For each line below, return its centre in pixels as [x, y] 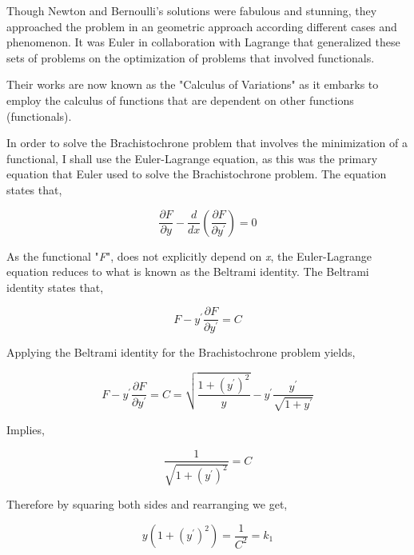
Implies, [26, 429]
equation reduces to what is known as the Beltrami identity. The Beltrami [188, 272]
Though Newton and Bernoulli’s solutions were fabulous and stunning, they [192, 10]
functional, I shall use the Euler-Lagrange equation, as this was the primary [192, 158]
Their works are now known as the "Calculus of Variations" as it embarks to [193, 84]
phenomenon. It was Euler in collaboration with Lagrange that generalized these [203, 42]
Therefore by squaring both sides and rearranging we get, [147, 503]
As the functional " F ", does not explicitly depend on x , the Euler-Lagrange [189, 256]
